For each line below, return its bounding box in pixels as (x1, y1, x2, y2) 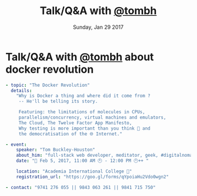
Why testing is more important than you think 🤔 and (18, 125, 151, 131)
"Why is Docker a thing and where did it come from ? (16, 93, 151, 99)
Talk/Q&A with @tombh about (5, 50, 154, 63)
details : (11, 87, 32, 93)
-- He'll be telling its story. (18, 99, 98, 104)
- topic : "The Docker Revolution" (5, 82, 91, 88)
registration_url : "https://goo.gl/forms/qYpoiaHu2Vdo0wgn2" (16, 174, 169, 180)
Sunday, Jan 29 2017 (72, 23, 124, 31)
